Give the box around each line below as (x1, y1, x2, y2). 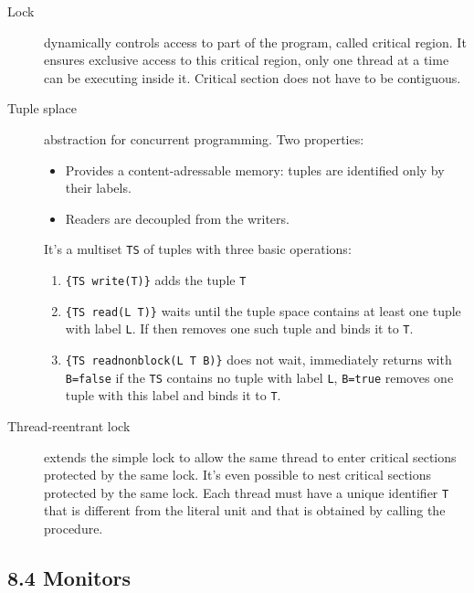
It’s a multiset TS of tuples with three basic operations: (44, 239, 352, 259)
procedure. (44, 518, 103, 537)
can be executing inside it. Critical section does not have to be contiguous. (44, 68, 461, 87)
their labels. (65, 178, 132, 197)
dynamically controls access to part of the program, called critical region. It (44, 32, 467, 51)
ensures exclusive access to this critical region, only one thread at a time (44, 50, 449, 69)
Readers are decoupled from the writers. (65, 208, 290, 228)
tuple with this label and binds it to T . (65, 386, 281, 405)
